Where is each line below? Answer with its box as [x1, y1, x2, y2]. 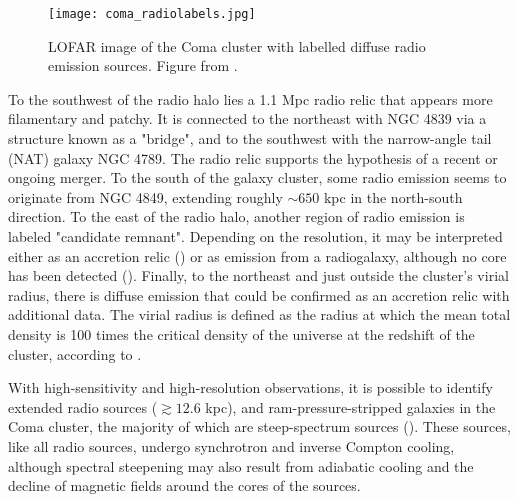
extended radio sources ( [8, 396, 158, 417]
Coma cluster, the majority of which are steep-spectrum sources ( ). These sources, [8, 416, 511, 437]
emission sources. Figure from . [48, 55, 238, 76]
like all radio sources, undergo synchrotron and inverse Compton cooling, [8, 435, 455, 456]
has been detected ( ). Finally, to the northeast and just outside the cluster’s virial [8, 265, 509, 286]
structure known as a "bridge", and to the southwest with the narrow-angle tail [8, 128, 492, 149]
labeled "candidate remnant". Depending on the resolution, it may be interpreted [8, 226, 503, 246]
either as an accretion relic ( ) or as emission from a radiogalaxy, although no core [8, 245, 507, 266]
